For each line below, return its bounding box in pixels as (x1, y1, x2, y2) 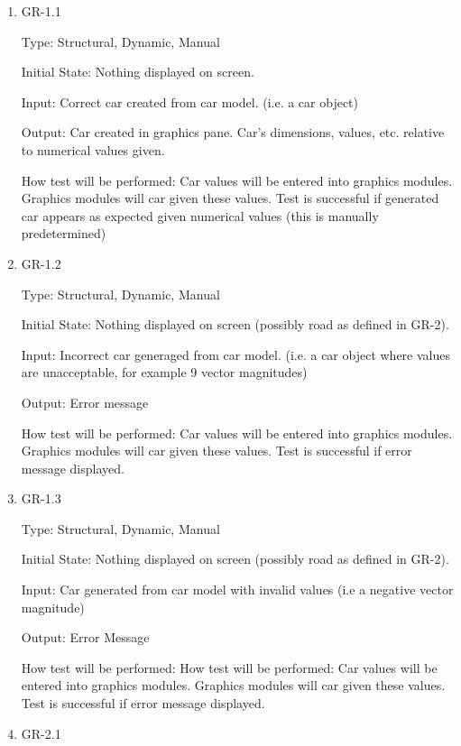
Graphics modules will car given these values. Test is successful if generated (21, 189, 439, 207)
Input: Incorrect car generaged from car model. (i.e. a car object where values (21, 345, 450, 364)
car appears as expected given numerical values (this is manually (21, 206, 379, 225)
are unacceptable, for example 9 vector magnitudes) (21, 363, 308, 382)
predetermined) (21, 224, 106, 243)
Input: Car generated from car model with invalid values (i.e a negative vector (21, 580, 454, 599)
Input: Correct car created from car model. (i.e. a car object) (21, 92, 358, 111)
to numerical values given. (21, 140, 165, 159)
